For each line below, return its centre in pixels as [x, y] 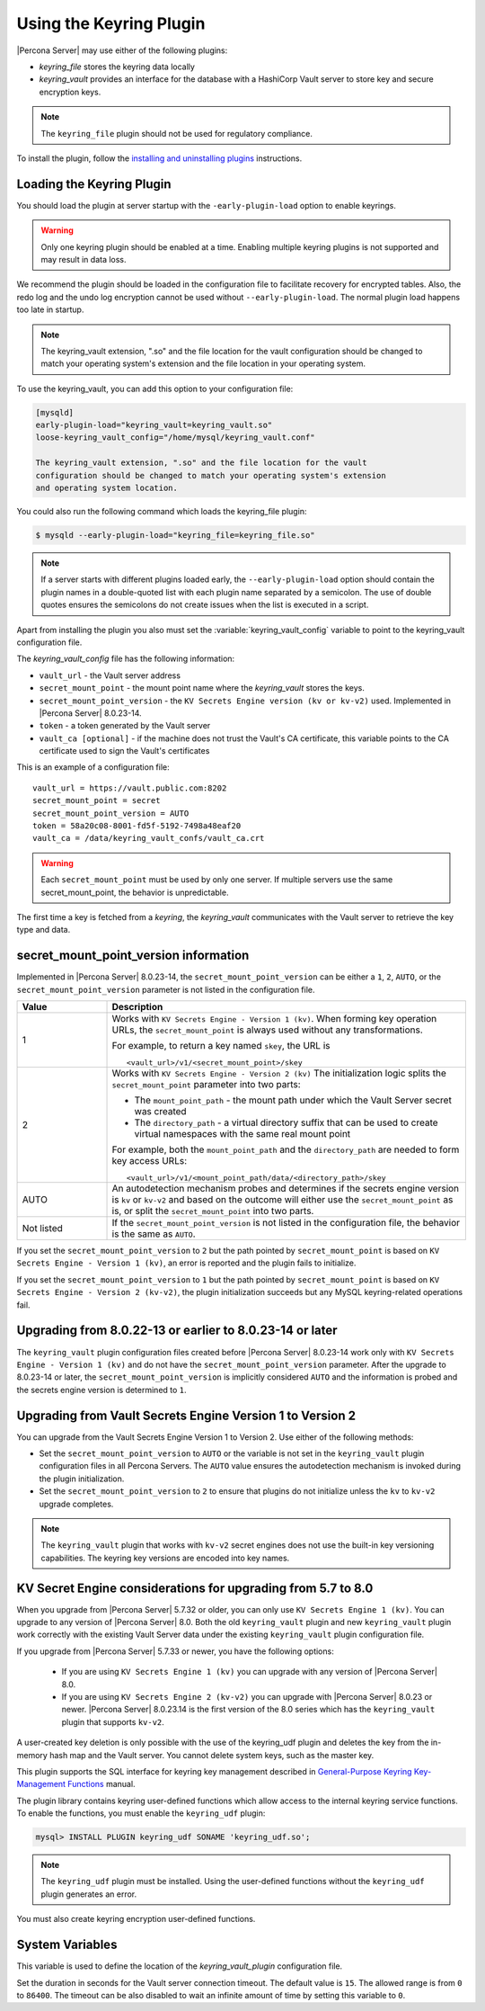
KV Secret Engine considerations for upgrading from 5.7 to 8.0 [195, 1588]
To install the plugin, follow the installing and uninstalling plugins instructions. [159, 158]
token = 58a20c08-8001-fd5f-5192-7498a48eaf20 [137, 826]
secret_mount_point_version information [133, 956]
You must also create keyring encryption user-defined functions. [136, 1919]
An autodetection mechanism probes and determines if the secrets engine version [286, 1189]
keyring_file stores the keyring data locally [117, 67]
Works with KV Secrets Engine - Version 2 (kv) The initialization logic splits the [279, 1073]
